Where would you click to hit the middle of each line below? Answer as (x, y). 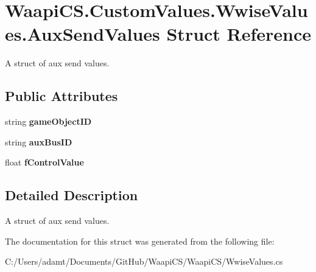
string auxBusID (39, 141)
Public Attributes (61, 96)
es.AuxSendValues (83, 34)
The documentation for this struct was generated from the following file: (140, 241)
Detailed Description (72, 195)
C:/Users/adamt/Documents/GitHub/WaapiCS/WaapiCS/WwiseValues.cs (144, 261)
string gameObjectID (48, 121)
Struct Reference (239, 34)
